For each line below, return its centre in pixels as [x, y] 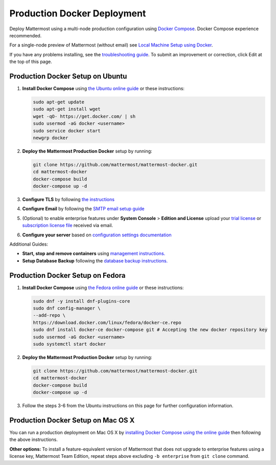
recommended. [26, 35]
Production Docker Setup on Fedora [67, 275]
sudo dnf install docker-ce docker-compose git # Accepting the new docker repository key [150, 330]
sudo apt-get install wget [67, 109]
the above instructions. [34, 439]
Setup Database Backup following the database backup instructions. [95, 260]
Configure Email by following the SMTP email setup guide [83, 209]
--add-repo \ [49, 315]
